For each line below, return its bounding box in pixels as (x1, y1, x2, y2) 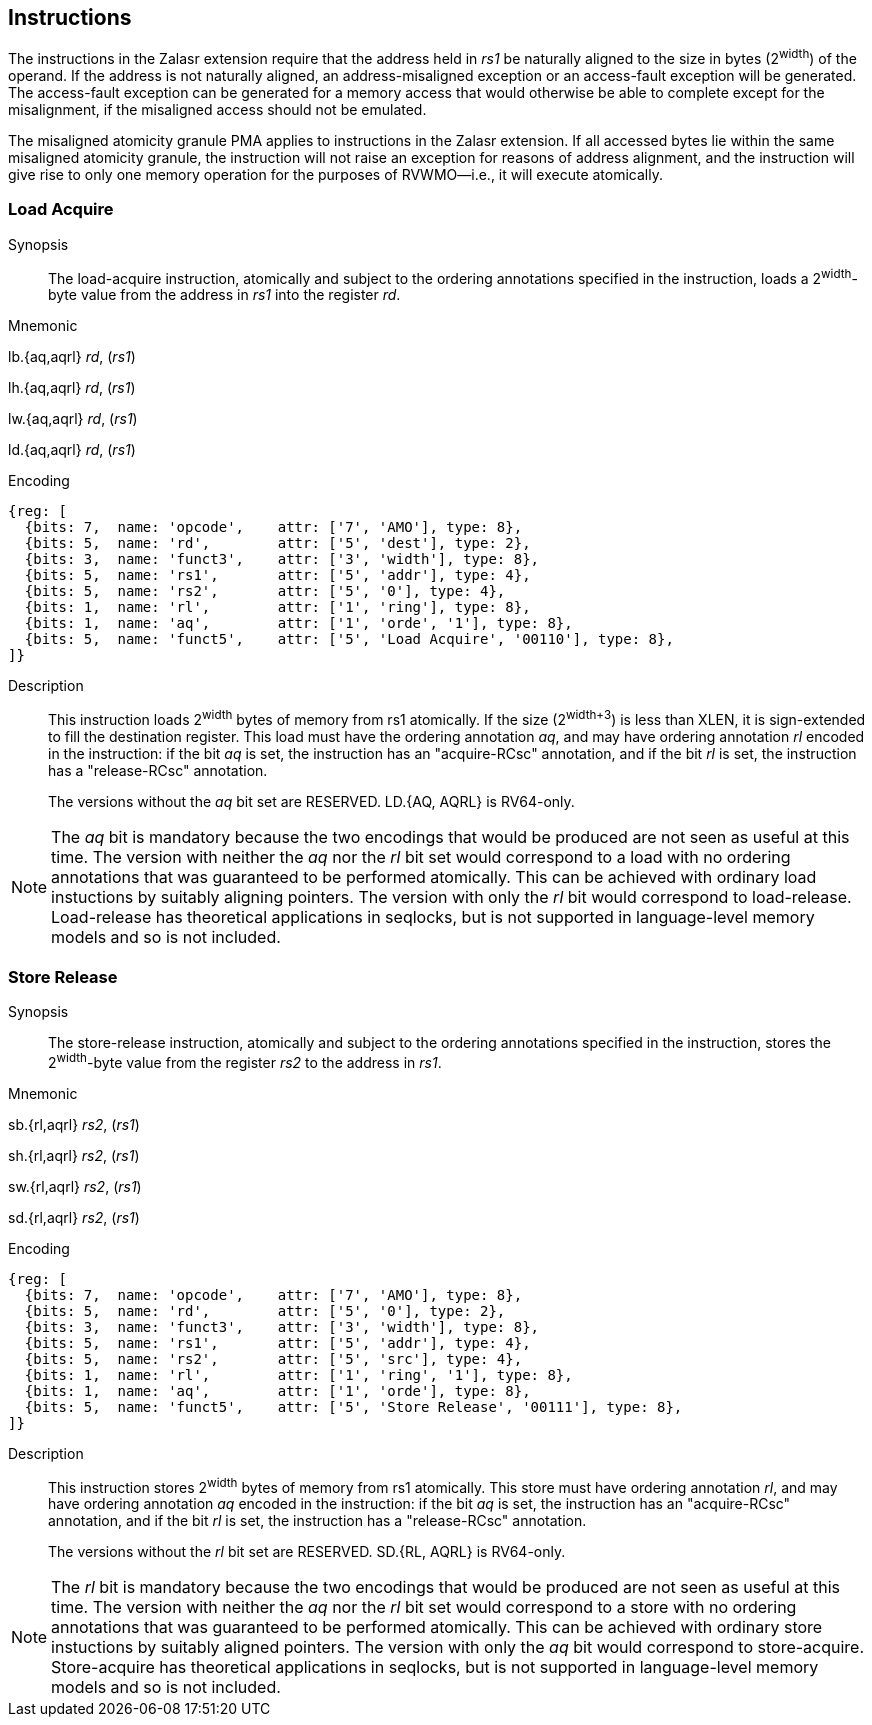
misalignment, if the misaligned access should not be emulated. (8, 101, 427, 119)
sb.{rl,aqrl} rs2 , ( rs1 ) (8, 1115, 140, 1133)
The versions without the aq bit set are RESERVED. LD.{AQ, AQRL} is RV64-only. (48, 793, 575, 811)
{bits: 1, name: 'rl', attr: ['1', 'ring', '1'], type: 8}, (24, 1366, 573, 1383)
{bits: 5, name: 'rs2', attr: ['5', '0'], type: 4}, (24, 583, 506, 600)
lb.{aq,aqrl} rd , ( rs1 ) (8, 348, 136, 366)
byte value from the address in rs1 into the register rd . (48, 286, 401, 304)
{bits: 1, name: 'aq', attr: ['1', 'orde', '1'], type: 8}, (24, 615, 573, 632)
